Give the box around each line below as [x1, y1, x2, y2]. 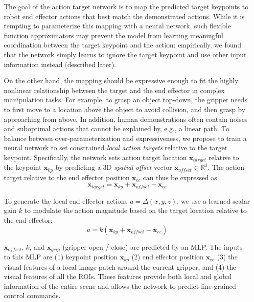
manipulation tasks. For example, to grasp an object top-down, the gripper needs [4, 94, 247, 105]
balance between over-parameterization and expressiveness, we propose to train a [4, 133, 247, 143]
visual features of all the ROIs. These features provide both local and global [4, 271, 232, 281]
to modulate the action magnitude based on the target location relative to [24, 205, 247, 215]
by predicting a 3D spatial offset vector [55, 162, 172, 172]
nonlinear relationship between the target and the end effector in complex [4, 85, 225, 95]
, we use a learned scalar [177, 195, 250, 206]
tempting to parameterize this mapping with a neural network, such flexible [4, 21, 231, 31]
